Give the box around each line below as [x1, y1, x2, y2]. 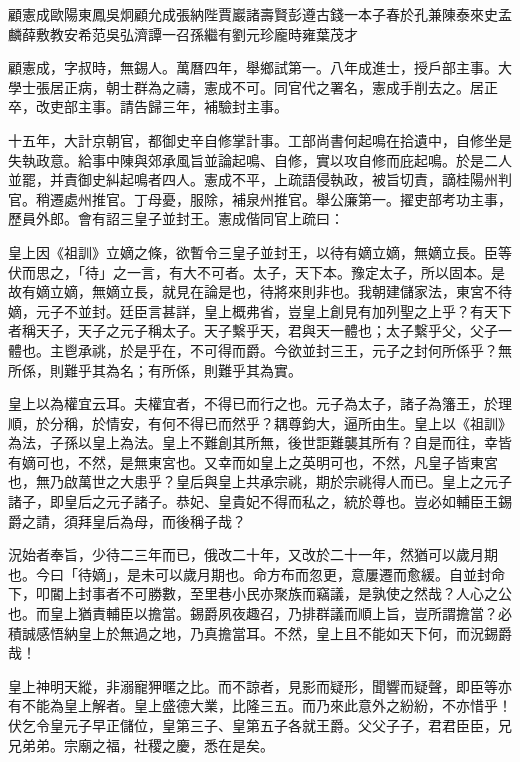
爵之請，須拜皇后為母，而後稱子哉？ [8, 510, 246, 531]
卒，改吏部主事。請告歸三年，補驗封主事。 [8, 96, 288, 117]
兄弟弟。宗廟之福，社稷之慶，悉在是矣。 [8, 734, 274, 755]
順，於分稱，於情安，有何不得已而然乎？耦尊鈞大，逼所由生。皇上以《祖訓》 [8, 412, 512, 433]
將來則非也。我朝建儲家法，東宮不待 [273, 281, 512, 302]
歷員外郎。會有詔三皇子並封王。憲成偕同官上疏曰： [8, 208, 344, 229]
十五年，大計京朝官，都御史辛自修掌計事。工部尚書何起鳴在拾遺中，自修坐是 [8, 129, 512, 150]
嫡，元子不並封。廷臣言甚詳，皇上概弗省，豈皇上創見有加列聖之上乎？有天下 [8, 300, 512, 321]
